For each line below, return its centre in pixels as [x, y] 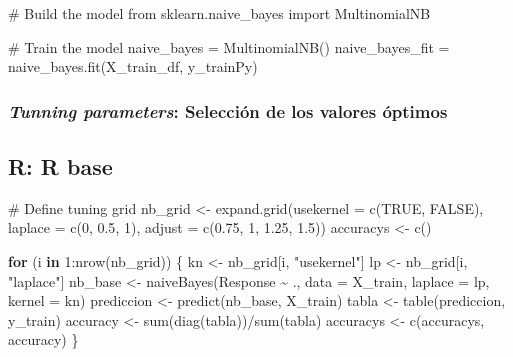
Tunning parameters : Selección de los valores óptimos [228, 110]
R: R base [60, 166]
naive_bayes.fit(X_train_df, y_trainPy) [133, 66]
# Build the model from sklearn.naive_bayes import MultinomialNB [219, 13]
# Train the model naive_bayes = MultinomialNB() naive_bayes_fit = [229, 46]
